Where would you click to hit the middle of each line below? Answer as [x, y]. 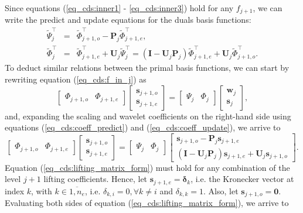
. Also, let [221, 190]
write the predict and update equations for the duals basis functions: [128, 20]
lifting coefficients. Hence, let [96, 179]
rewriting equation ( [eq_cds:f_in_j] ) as [76, 79]
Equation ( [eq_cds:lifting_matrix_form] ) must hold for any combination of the [147, 167]
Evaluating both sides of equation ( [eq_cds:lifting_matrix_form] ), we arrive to [147, 203]
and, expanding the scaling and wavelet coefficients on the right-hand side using [148, 116]
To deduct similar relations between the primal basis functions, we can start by [147, 68]
